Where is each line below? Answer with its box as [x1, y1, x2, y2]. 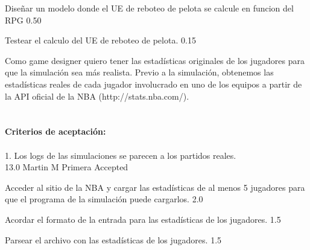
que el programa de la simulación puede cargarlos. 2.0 [5, 193, 203, 205]
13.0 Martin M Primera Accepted [5, 161, 128, 173]
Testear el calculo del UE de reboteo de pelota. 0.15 [5, 34, 196, 46]
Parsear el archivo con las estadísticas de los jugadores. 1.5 [5, 233, 222, 246]
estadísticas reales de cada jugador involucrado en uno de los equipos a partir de [5, 77, 302, 90]
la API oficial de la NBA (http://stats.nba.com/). [5, 89, 189, 102]
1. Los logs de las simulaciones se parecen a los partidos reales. [5, 149, 236, 161]
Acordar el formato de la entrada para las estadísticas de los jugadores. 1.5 [5, 213, 281, 225]
